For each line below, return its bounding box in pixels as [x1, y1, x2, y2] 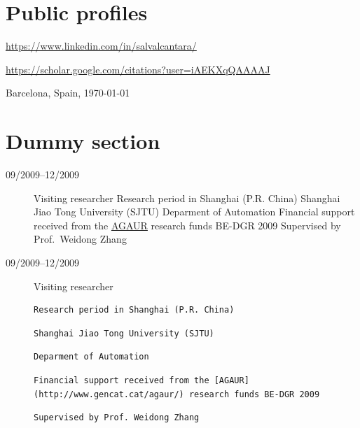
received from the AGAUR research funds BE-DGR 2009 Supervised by [34, 217, 341, 232]
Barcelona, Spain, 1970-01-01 [6, 85, 130, 100]
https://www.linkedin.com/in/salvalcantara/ [6, 38, 197, 53]
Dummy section [6, 127, 160, 155]
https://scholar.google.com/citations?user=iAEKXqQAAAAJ [6, 62, 270, 76]
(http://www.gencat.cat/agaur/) [34, 389, 184, 399]
